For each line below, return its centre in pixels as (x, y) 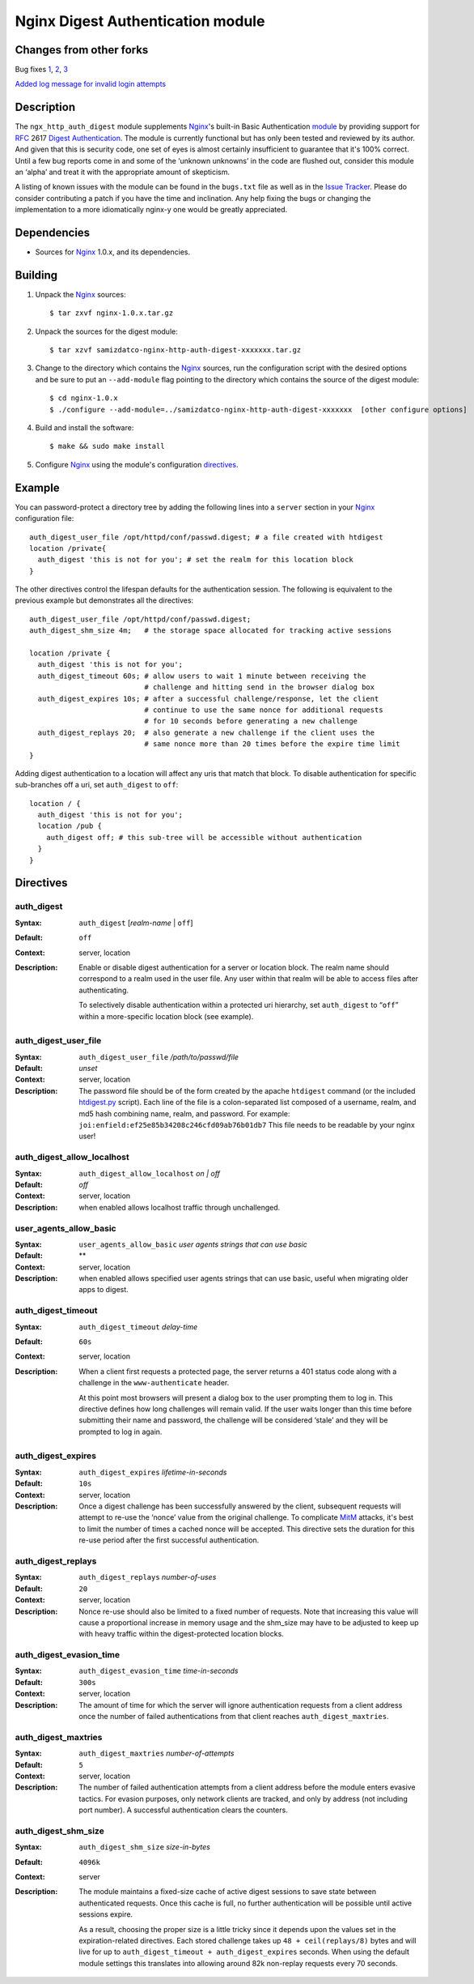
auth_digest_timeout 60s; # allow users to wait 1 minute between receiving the (202, 676)
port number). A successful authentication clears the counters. (184, 1810)
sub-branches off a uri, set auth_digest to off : (97, 785)
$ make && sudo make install (107, 446)
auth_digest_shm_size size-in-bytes (144, 1847)
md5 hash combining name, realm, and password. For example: (184, 1113)
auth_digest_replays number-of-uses (148, 1577)
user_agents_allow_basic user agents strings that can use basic (193, 1244)
